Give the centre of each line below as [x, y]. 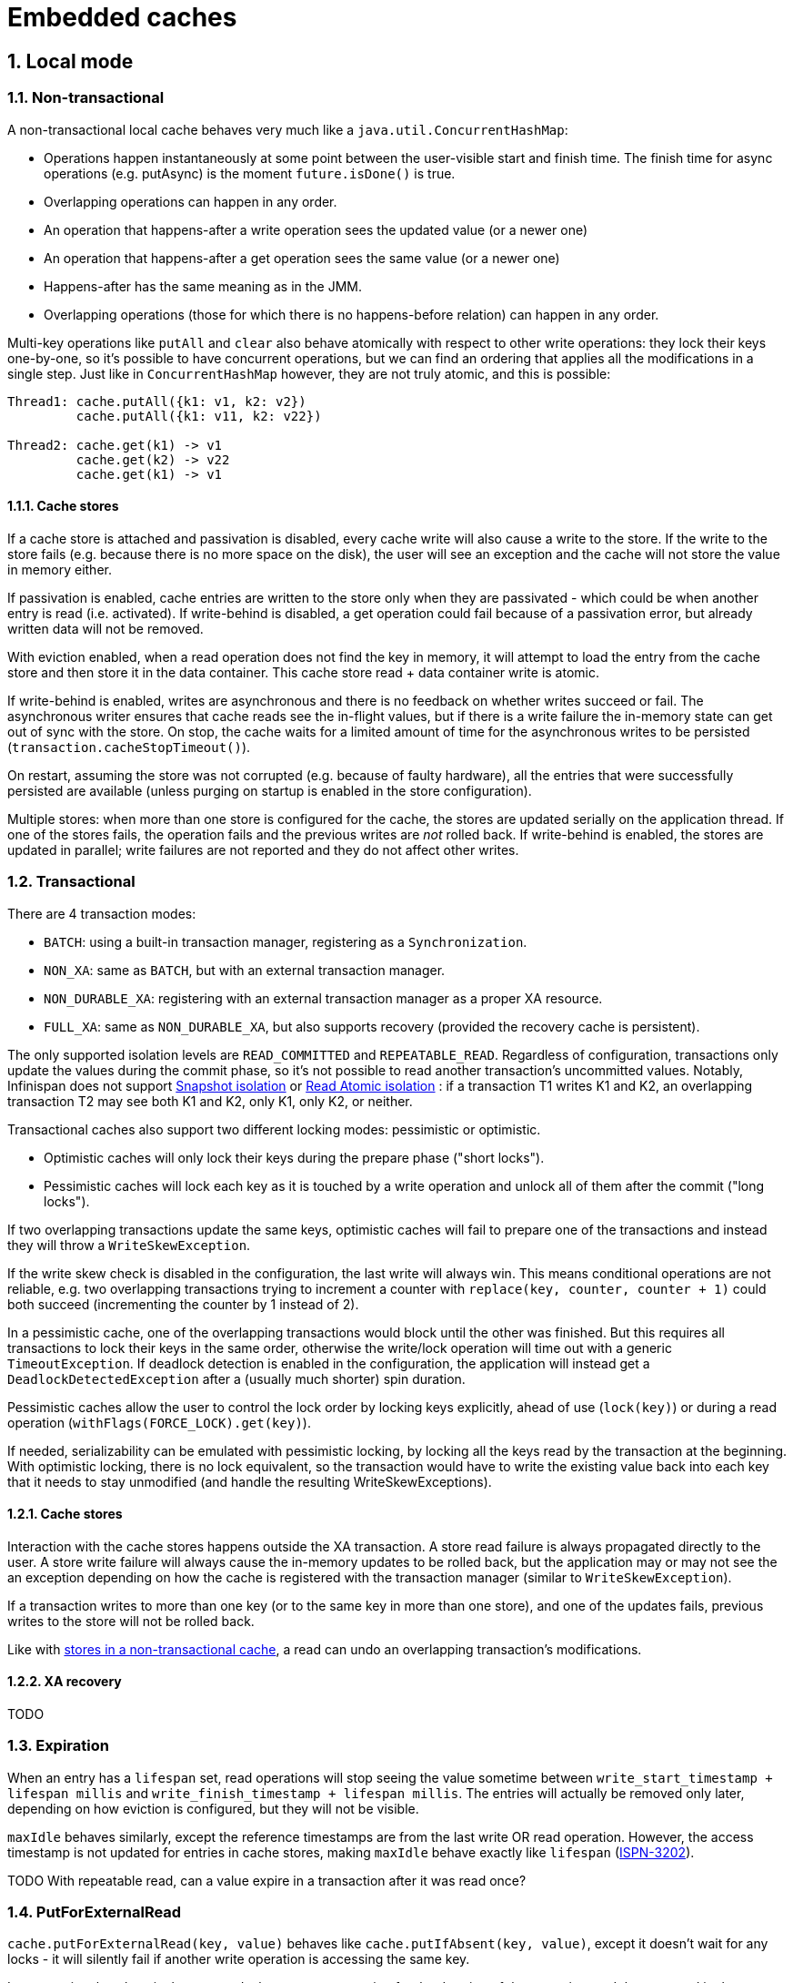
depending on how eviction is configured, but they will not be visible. [213, 1808]
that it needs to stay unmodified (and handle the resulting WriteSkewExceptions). [250, 1481]
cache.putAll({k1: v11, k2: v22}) [199, 416]
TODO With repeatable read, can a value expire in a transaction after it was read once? [267, 1880]
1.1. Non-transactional [86, 98]
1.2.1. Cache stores [65, 1514]
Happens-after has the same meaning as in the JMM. [203, 286]
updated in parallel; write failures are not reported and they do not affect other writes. [263, 849]
